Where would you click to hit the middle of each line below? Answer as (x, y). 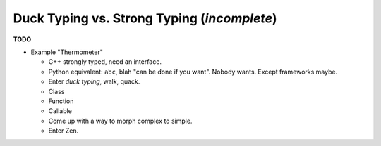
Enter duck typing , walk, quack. (94, 81)
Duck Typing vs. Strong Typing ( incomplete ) (145, 18)
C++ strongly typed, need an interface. (105, 62)
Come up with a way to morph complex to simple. (120, 121)
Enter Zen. (64, 131)
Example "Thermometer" (67, 52)
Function (61, 101)
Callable (60, 111)
